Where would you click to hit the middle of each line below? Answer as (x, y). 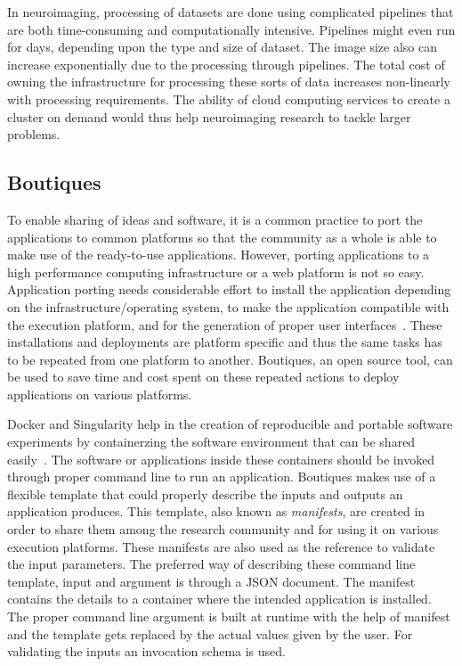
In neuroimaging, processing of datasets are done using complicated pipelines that (231, 12)
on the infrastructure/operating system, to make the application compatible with (228, 306)
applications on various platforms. (100, 394)
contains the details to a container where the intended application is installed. (219, 599)
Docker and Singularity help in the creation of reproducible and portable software (230, 424)
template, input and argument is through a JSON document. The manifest (211, 581)
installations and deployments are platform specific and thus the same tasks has (225, 342)
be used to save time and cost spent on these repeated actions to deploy (203, 377)
